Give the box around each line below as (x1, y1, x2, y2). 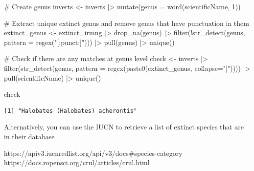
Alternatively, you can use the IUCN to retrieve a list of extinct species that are (4, 122, 244, 132)
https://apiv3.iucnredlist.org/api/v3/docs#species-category (4, 148, 183, 158)
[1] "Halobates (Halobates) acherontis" (4, 107, 138, 114)
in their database (4, 131, 55, 141)
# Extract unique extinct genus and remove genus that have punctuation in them (4, 18, 249, 28)
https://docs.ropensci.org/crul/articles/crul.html (4, 157, 150, 168)
